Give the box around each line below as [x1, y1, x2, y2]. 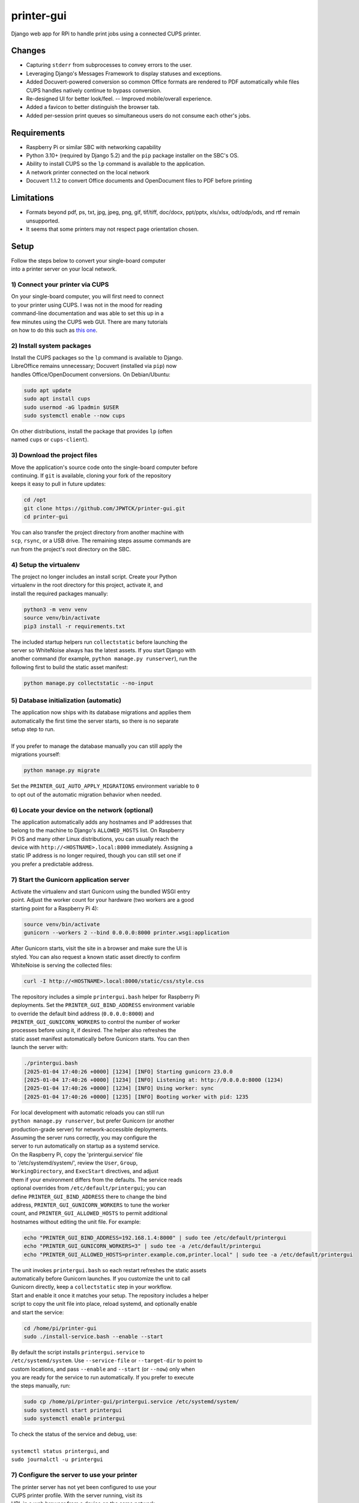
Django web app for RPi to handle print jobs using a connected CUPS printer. [11, 30, 201, 37]
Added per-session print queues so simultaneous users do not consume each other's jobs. [26, 112, 251, 119]
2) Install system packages [11, 341, 91, 350]
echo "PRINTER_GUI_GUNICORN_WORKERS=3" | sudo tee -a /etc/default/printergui [23, 1243, 261, 1250]
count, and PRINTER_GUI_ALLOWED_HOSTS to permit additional [11, 1210, 168, 1217]
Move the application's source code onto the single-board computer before [11, 464, 198, 471]
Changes [11, 46, 46, 56]
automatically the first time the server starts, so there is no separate [11, 717, 179, 724]
